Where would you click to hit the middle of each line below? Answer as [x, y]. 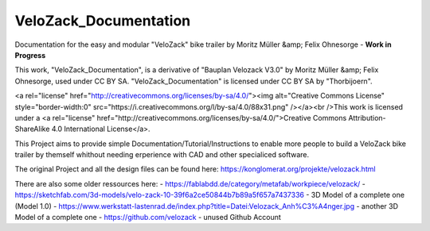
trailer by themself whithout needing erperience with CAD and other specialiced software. [162, 155]
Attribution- [367, 117]
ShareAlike [32, 129]
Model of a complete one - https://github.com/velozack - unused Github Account [148, 218]
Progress [30, 55]
